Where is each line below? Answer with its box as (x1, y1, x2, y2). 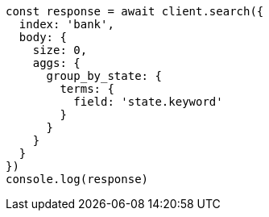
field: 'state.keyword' (73, 95, 223, 108)
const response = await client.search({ (6, 5, 264, 18)
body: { (19, 31, 67, 44)
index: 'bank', (19, 18, 114, 31)
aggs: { (32, 56, 81, 69)
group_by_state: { (46, 69, 162, 82)
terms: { (60, 82, 114, 95)
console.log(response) (6, 173, 149, 186)
